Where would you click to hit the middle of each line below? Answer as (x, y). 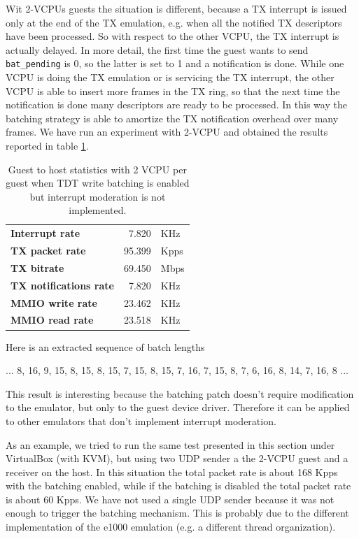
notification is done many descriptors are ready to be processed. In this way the (176, 105)
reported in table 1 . (47, 145)
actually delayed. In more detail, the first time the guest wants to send (157, 49)
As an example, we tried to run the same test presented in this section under (170, 444)
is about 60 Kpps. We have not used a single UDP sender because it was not (170, 499)
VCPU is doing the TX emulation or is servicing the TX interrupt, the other (170, 77)
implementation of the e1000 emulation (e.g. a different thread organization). (171, 527)
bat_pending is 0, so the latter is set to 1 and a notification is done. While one (175, 63)
